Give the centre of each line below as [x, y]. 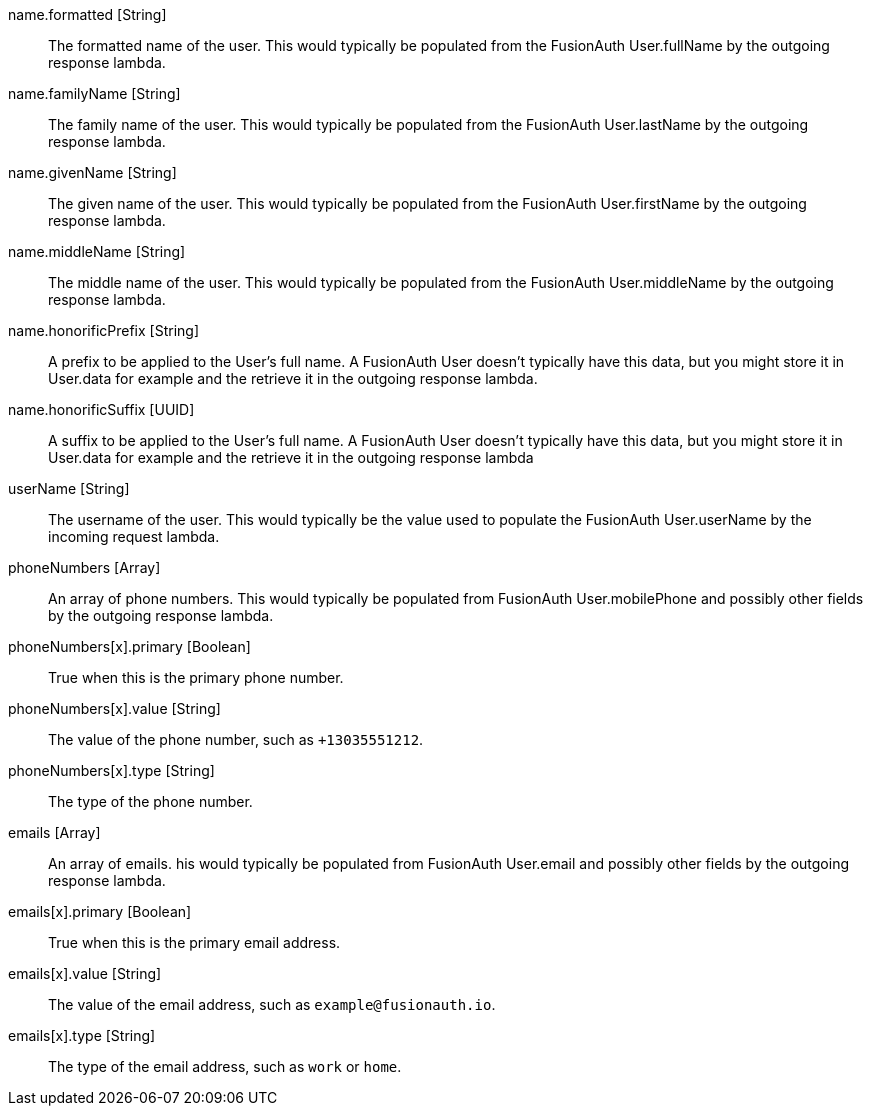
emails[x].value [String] [85, 973]
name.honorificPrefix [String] [104, 330]
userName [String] [69, 488]
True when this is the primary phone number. [196, 677]
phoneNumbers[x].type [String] [111, 770]
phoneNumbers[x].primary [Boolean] [129, 646]
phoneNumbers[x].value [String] [114, 708]
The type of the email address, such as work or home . [225, 1066]
